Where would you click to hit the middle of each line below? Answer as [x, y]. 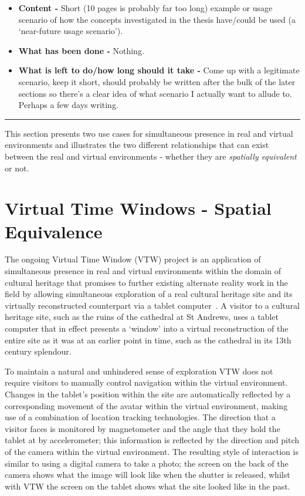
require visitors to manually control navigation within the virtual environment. [146, 382]
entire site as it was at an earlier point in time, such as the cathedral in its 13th [148, 340]
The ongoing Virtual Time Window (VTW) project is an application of [133, 259]
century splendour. [38, 351]
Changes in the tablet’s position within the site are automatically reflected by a [148, 394]
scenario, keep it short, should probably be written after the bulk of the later [157, 81]
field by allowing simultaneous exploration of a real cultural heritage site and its [149, 294]
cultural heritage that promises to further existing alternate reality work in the [146, 282]
